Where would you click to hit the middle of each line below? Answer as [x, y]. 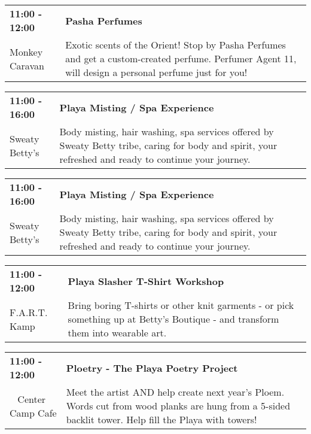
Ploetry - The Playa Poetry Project [152, 368]
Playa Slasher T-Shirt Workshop [146, 281]
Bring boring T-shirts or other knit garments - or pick [181, 305]
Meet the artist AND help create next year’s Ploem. [175, 392]
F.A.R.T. [29, 312]
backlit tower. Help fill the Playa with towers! [161, 419]
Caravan [27, 65]
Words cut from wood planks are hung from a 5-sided [178, 406]
